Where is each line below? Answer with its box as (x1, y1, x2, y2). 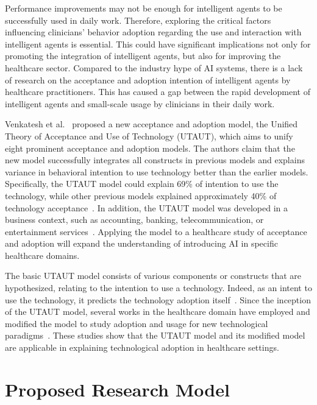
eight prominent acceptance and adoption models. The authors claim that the (5, 141, 295, 154)
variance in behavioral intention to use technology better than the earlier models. (5, 165, 308, 178)
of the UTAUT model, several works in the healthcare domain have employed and (5, 305, 310, 318)
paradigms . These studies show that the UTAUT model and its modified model (5, 329, 305, 342)
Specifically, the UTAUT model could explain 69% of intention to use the (5, 177, 279, 190)
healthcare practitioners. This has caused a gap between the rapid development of (5, 85, 310, 98)
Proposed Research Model (5, 376, 230, 401)
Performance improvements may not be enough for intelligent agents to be (5, 2, 282, 14)
